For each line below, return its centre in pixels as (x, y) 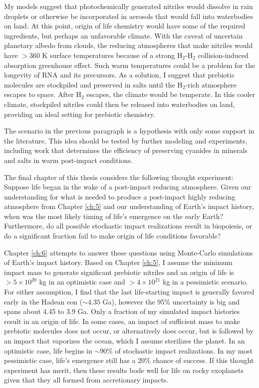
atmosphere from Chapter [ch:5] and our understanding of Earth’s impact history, (129, 206)
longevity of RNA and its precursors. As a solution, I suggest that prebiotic (120, 75)
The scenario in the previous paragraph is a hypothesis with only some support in (129, 131)
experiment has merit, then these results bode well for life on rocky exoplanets (124, 370)
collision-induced (223, 55)
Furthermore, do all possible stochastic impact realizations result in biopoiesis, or (128, 226)
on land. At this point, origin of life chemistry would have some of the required (125, 26)
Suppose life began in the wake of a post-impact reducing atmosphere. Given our (128, 187)
